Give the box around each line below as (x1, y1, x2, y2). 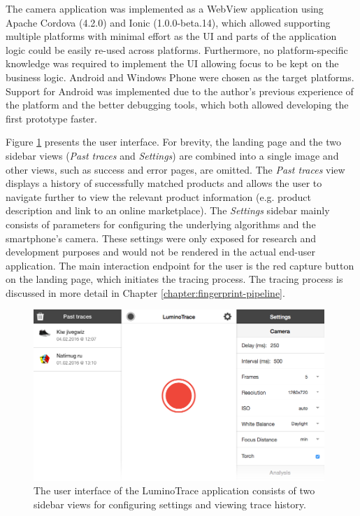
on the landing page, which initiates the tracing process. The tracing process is (6, 272, 343, 286)
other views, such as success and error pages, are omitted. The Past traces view (6, 162, 345, 176)
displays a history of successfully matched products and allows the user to (6, 176, 322, 190)
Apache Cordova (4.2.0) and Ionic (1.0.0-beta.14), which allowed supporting (6, 15, 331, 29)
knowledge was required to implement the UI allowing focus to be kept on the (6, 56, 339, 71)
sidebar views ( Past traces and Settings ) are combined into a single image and (6, 148, 339, 162)
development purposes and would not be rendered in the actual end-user (6, 244, 315, 259)
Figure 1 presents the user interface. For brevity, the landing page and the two (6, 134, 341, 149)
